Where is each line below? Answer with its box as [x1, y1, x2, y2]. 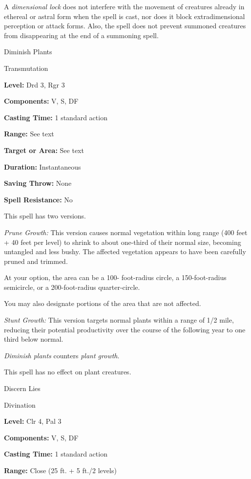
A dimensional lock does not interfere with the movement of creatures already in [4, 1, 245, 11]
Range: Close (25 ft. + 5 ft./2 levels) [4, 465, 117, 475]
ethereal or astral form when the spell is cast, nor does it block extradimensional [4, 11, 245, 21]
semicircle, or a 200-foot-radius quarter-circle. [4, 282, 140, 292]
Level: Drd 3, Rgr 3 [4, 79, 65, 89]
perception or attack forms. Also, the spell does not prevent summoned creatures [4, 21, 246, 31]
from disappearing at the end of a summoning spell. [4, 30, 159, 40]
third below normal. [4, 334, 63, 344]
